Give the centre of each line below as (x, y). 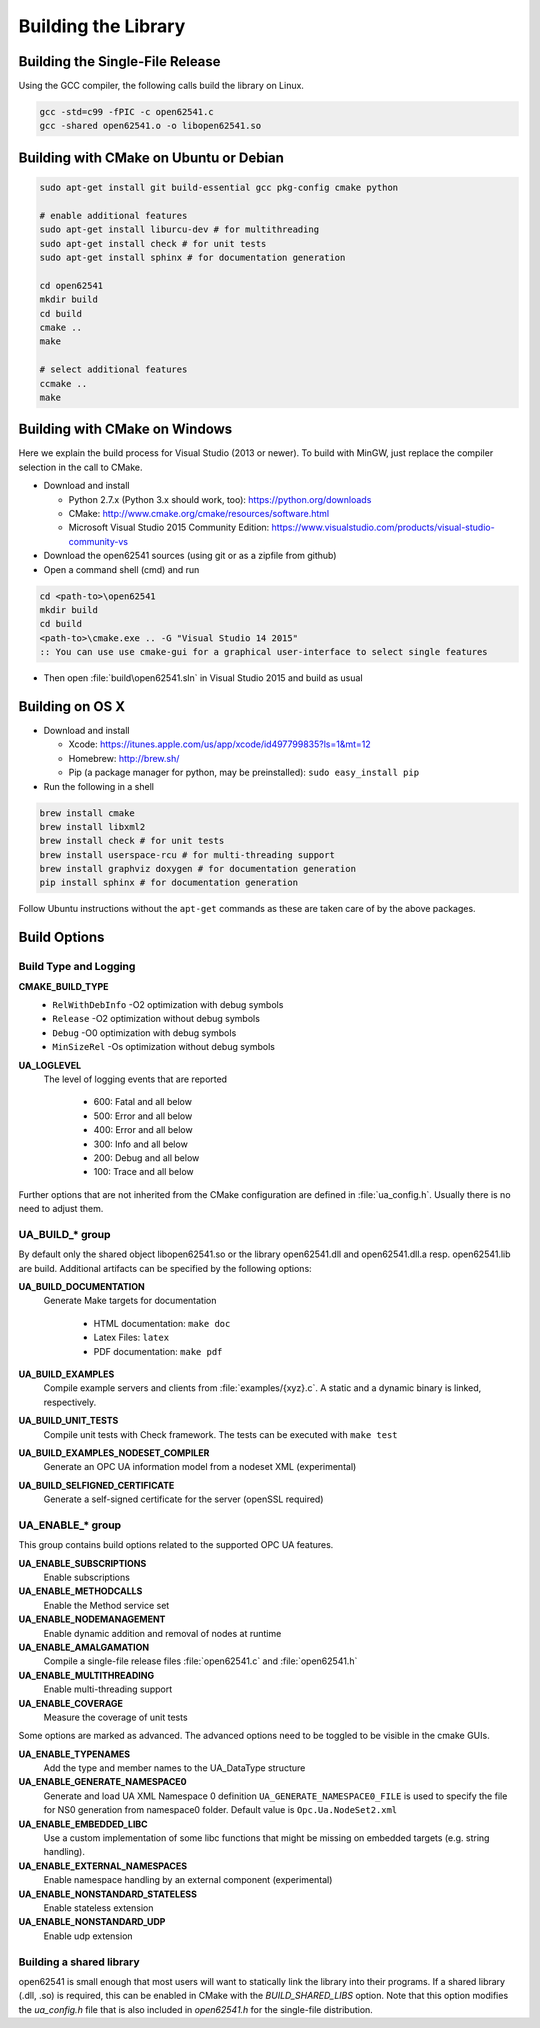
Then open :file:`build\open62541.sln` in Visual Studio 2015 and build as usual (203, 678)
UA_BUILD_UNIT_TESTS (68, 1421)
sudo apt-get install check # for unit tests (153, 243)
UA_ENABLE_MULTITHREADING (86, 1675)
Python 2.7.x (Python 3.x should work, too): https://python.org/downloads (220, 499)
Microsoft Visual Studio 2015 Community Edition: (169, 527)
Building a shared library (79, 1962)
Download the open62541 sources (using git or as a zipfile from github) (190, 556)
